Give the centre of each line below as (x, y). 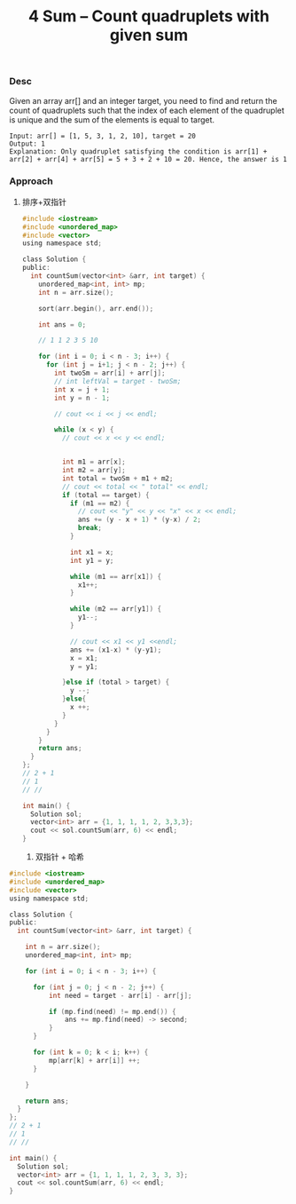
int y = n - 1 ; (82, 398)
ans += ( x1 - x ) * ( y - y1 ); (116, 650)
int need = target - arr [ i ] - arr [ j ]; (120, 995)
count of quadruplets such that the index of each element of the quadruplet (147, 110)
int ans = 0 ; (62, 325)
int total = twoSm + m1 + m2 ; (117, 478)
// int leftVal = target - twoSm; (118, 381)
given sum (149, 35)
